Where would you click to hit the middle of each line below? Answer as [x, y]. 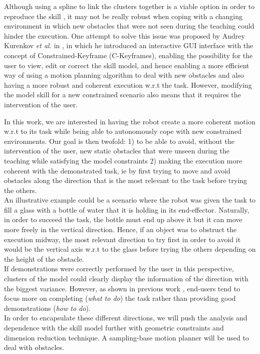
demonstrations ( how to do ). [47, 308]
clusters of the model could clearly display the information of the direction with [126, 279]
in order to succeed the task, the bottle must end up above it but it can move [123, 219]
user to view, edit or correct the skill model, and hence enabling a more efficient [127, 65]
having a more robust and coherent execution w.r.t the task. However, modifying [128, 84]
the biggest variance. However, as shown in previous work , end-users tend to [122, 288]
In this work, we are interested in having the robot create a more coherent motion [130, 121]
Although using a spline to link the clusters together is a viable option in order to [129, 6]
